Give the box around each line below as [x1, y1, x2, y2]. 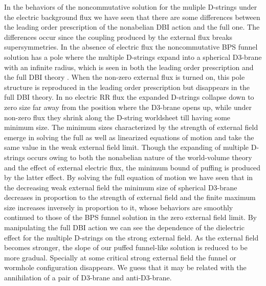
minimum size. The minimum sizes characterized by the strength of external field [4, 122, 258, 133]
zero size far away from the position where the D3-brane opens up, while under [4, 101, 252, 112]
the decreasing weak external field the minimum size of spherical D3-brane [4, 182, 237, 192]
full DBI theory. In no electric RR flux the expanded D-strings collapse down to [4, 92, 254, 102]
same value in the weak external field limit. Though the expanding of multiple [4, 142, 249, 152]
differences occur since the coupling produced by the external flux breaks [4, 31, 233, 42]
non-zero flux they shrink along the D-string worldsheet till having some [4, 112, 231, 122]
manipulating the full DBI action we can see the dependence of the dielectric [4, 222, 245, 233]
